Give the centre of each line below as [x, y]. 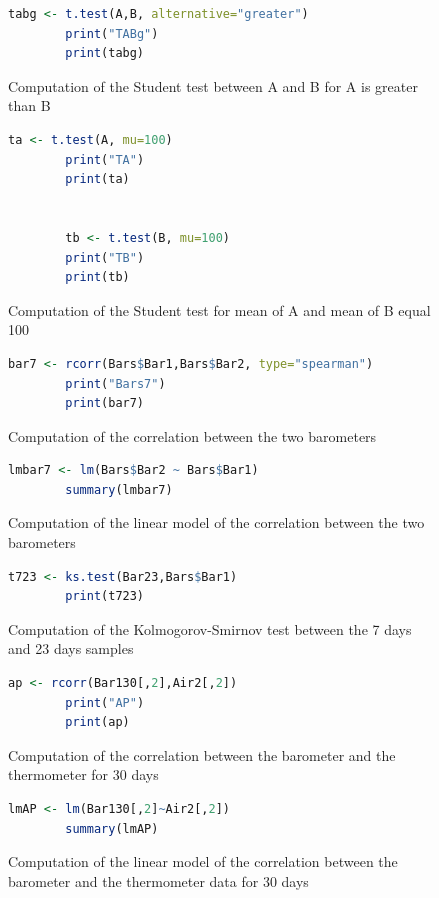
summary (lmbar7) [119, 489]
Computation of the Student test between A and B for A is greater [213, 85]
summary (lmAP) [112, 828]
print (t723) [105, 596]
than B [29, 105]
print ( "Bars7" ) [115, 383]
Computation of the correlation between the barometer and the [202, 754]
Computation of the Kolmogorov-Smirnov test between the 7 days [210, 628]
